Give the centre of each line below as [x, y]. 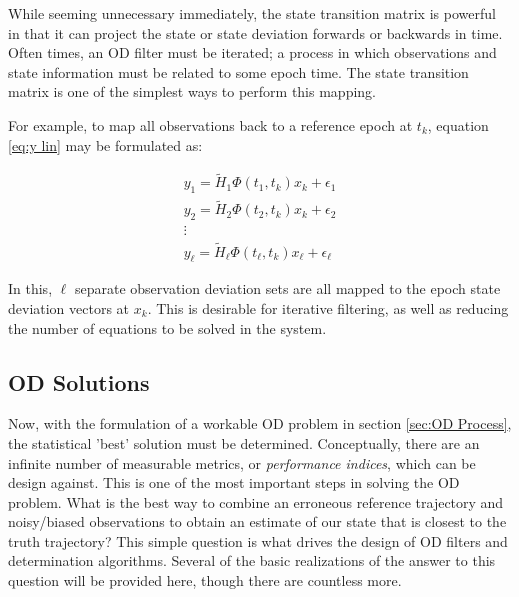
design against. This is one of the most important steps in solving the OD [234, 482]
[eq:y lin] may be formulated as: [105, 144]
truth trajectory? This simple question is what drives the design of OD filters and [258, 540]
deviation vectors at [69, 307]
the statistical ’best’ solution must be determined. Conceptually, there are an [244, 442]
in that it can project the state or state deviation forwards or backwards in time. [255, 32]
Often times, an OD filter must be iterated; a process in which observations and [252, 52]
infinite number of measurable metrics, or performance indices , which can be [242, 462]
